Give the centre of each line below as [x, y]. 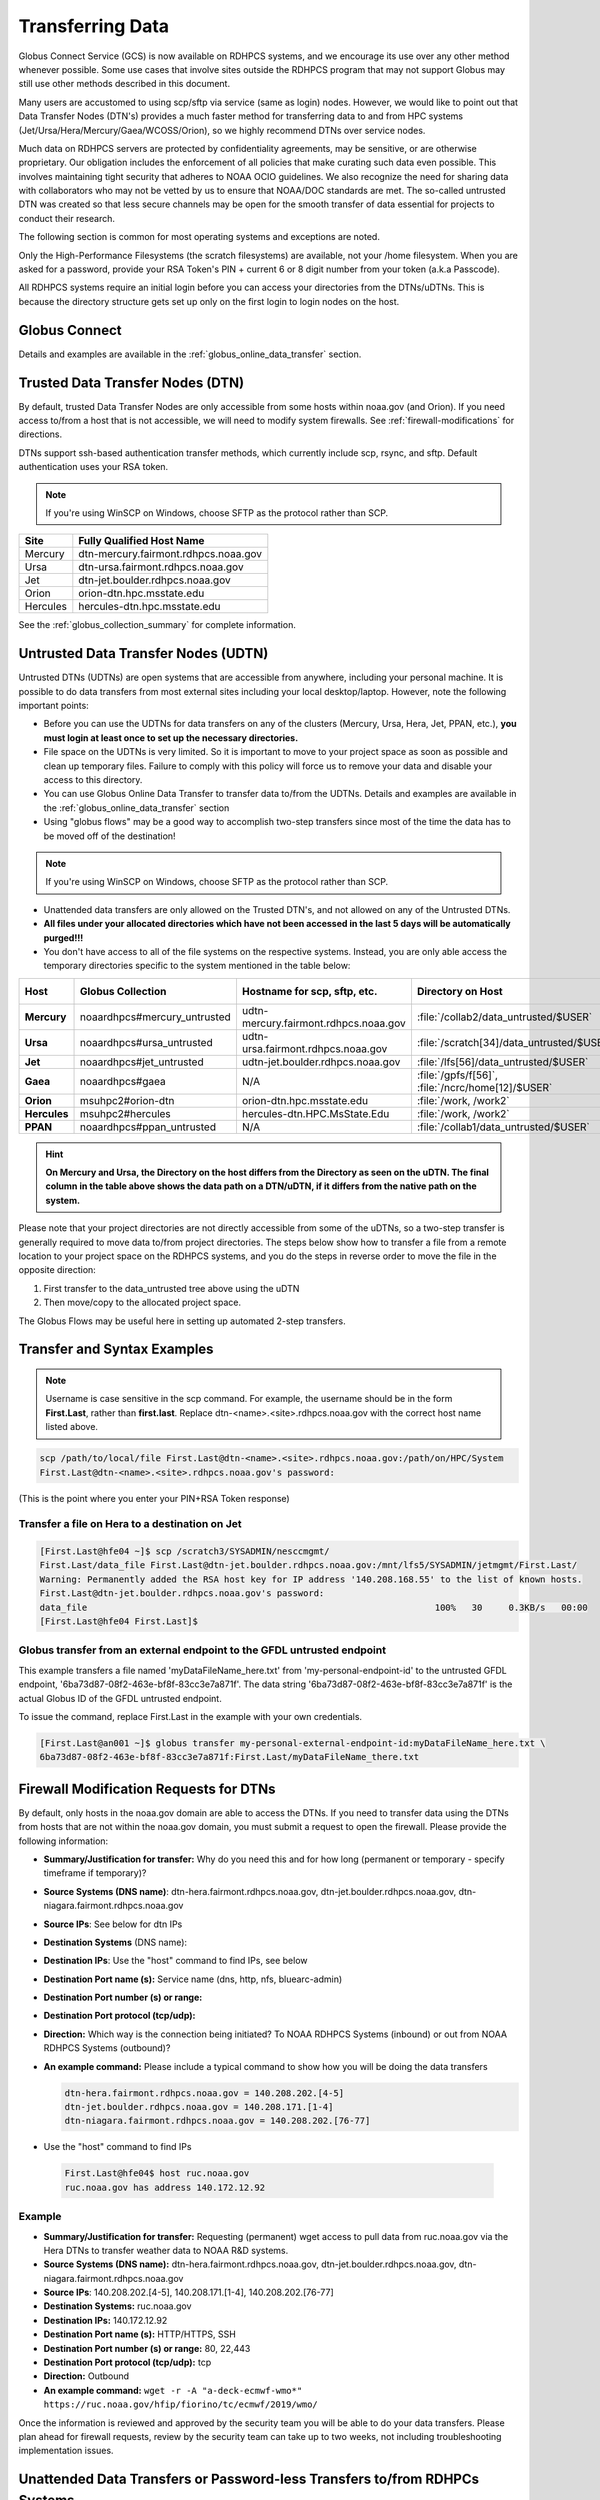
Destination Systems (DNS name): [115, 1942]
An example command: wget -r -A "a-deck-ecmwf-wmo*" [173, 2390]
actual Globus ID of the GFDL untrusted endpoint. [120, 1698]
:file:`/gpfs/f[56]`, [457, 1075]
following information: [63, 1841]
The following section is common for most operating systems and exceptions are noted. [199, 237]
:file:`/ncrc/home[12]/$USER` [484, 1087]
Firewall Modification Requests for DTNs [147, 1788]
